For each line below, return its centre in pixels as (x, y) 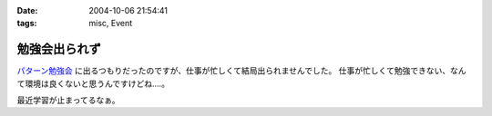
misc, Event (111, 24)
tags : (27, 24)
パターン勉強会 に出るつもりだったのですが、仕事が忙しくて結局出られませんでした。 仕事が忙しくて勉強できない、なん (241, 71)
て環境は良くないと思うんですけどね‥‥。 (93, 83)
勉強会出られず (59, 49)
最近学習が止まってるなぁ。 (68, 101)
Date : (27, 10)
